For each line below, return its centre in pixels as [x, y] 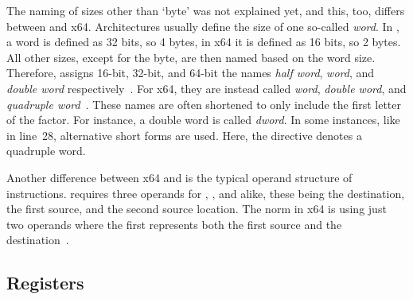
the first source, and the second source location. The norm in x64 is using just [197, 209]
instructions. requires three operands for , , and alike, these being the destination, [206, 193]
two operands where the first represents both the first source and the [174, 224]
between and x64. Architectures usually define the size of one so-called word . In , [203, 26]
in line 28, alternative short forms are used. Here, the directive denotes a [184, 135]
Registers [45, 283]
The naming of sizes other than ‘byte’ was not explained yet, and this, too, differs [206, 10]
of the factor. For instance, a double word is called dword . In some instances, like [203, 120]
